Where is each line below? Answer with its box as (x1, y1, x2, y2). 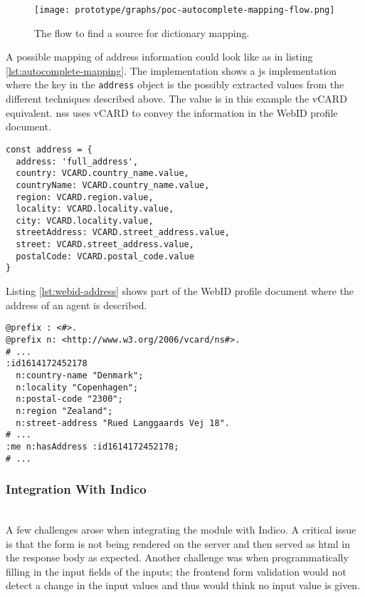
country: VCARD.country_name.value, (16, 168, 189, 179)
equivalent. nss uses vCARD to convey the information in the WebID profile (6, 105, 338, 120)
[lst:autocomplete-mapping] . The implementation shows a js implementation (6, 63, 337, 78)
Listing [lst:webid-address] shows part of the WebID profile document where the (6, 284, 354, 298)
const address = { (6, 144, 92, 155)
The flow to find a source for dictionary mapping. (34, 25, 250, 40)
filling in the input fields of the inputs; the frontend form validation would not (6, 564, 347, 578)
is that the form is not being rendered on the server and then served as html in (6, 536, 351, 551)
